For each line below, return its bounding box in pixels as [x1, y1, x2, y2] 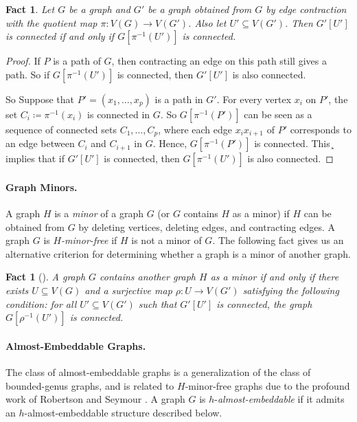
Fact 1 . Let [5, 2, 55, 16]
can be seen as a [244, 107, 312, 121]
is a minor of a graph [54, 206, 143, 221]
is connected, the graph [216, 296, 312, 311]
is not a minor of [131, 233, 202, 247]
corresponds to [290, 122, 352, 136]
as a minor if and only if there [210, 269, 339, 284]
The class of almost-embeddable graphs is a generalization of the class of [5, 364, 311, 379]
